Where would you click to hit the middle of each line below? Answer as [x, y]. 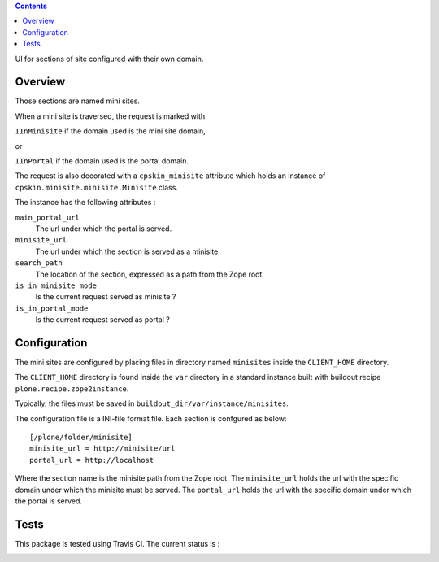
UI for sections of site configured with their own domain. [109, 59]
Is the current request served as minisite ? [106, 297]
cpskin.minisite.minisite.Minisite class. [97, 187]
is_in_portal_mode [52, 308]
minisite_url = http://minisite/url [102, 449]
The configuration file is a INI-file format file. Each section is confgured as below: [151, 418]
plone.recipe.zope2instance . [72, 388]
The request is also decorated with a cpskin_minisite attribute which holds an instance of [170, 176]
